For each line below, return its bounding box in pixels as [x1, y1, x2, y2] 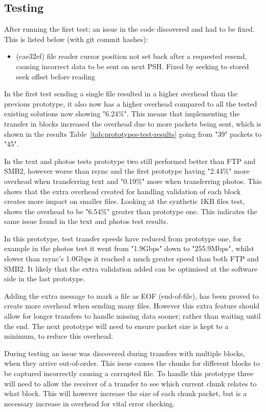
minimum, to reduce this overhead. [4, 331, 114, 341]
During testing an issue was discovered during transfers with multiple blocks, [4, 347, 245, 358]
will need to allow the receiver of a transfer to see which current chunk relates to [4, 378, 257, 388]
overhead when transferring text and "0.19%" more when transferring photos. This [4, 175, 262, 186]
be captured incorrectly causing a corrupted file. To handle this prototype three [4, 368, 254, 379]
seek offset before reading [16, 71, 96, 81]
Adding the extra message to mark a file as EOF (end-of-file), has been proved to [4, 290, 259, 301]
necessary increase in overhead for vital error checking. [4, 398, 175, 408]
